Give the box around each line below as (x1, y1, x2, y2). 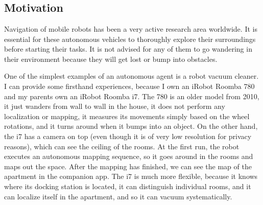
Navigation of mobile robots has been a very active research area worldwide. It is (4, 24, 257, 34)
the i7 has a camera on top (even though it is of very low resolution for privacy (4, 130, 252, 141)
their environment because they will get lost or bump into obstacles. (4, 53, 218, 64)
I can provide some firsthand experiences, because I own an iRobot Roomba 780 (4, 80, 255, 91)
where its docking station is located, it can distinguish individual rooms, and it (4, 180, 251, 191)
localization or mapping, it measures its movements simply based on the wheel (4, 110, 250, 121)
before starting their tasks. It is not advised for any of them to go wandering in (4, 43, 252, 54)
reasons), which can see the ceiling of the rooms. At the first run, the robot (4, 141, 240, 151)
